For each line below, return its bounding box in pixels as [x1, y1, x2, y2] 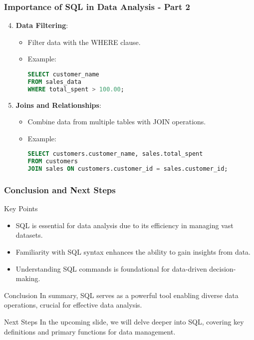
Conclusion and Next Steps [4, 183, 116, 196]
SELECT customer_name [27, 71, 99, 78]
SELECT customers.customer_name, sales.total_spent [27, 150, 203, 158]
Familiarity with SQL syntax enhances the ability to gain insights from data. [15, 247, 251, 257]
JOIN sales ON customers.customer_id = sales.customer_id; [27, 165, 228, 173]
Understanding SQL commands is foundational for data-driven [15, 263, 207, 274]
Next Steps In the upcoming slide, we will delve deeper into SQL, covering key [4, 317, 244, 327]
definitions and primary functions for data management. [4, 326, 176, 337]
